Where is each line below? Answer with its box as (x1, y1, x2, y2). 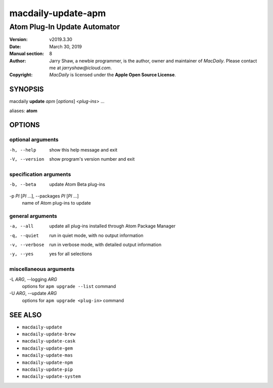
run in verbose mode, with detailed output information (49, 241, 162, 248)
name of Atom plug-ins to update (22, 200, 91, 206)
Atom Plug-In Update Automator (9, 22, 120, 31)
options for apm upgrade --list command (22, 283, 116, 289)
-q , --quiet (9, 232, 39, 238)
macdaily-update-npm (22, 359, 73, 365)
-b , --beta (9, 182, 36, 187)
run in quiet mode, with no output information (49, 232, 144, 238)
